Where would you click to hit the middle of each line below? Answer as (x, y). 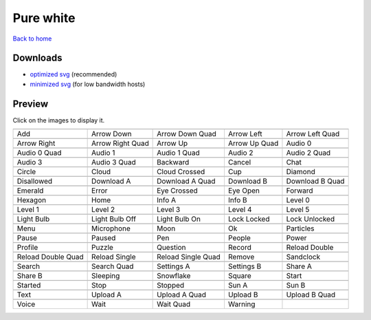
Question (171, 248)
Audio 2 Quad (308, 153)
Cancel (239, 162)
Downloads (37, 58)
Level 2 (103, 210)
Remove (241, 257)
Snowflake (174, 276)
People (239, 238)
